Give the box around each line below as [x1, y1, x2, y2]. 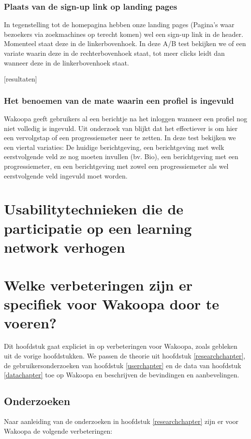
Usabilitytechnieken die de [4, 199, 184, 219]
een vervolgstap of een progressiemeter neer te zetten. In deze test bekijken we [4, 132, 236, 143]
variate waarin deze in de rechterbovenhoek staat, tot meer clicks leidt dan [4, 48, 225, 58]
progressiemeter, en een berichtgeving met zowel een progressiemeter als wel [4, 161, 229, 171]
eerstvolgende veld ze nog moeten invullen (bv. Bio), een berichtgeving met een [4, 151, 238, 162]
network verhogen [4, 237, 125, 257]
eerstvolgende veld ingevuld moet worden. [4, 170, 128, 180]
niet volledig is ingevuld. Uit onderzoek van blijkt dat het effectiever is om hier [4, 123, 238, 133]
